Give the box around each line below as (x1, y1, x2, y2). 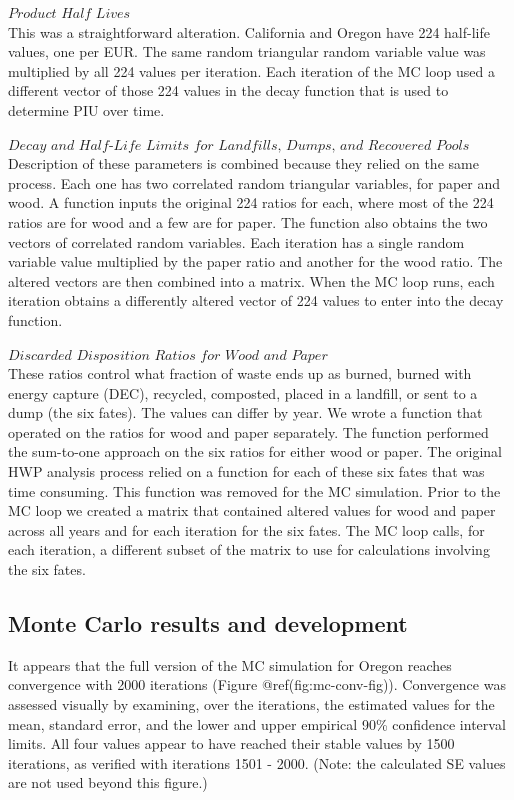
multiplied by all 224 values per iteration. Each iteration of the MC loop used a (8, 60, 495, 81)
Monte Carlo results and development (8, 608, 408, 639)
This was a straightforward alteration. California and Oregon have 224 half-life (8, 21, 490, 42)
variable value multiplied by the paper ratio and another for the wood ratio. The (8, 251, 503, 272)
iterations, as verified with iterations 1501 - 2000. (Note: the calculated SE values (8, 752, 506, 773)
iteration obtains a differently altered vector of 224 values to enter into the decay (8, 290, 504, 311)
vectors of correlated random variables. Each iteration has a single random (8, 231, 465, 252)
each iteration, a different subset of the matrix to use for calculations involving (8, 539, 490, 560)
